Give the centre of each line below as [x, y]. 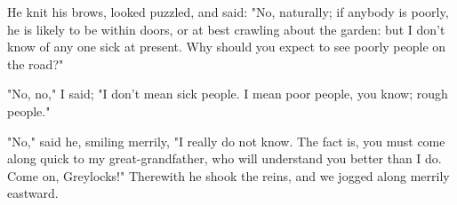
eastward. [33, 193]
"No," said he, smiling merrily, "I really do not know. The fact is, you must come [226, 141]
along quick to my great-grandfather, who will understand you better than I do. [224, 158]
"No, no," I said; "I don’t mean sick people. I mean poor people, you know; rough [228, 94]
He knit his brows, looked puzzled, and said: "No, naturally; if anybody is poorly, [228, 12]
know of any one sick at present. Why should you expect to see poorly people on [227, 47]
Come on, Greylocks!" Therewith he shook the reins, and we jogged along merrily [228, 175]
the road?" [36, 63]
